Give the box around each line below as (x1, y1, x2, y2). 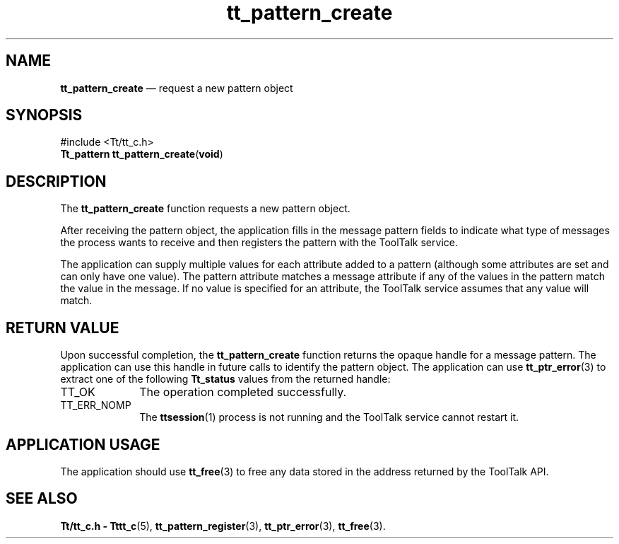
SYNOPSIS (6, 106, 83, 125)
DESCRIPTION (6, 172, 107, 190)
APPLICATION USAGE (6, 435, 160, 453)
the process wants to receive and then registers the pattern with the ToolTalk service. (60, 236, 458, 249)
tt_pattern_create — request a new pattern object (60, 81, 293, 94)
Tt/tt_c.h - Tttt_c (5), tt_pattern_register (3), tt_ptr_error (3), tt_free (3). (60, 519, 386, 532)
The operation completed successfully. (139, 385, 347, 400)
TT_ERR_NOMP (60, 399, 131, 412)
